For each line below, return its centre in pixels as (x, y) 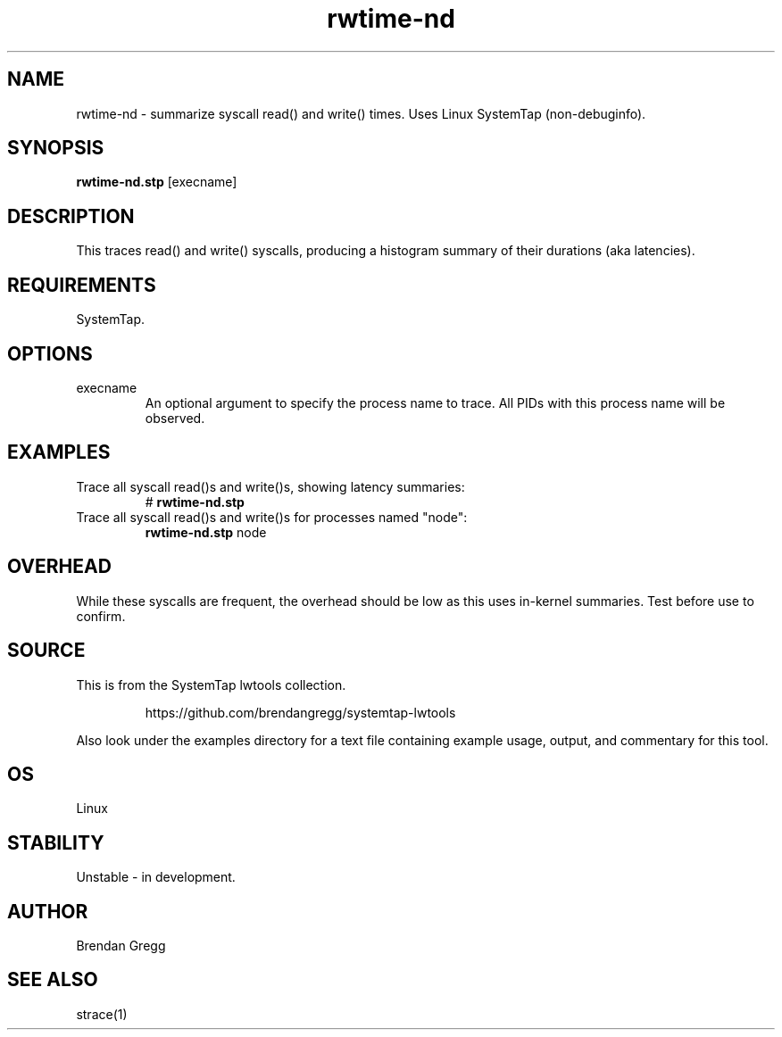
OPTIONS (50, 353)
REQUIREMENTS (82, 285)
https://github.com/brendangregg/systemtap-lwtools (300, 712)
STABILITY (56, 842)
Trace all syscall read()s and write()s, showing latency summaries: (270, 486)
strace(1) (102, 1014)
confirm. (101, 616)
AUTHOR (48, 911)
